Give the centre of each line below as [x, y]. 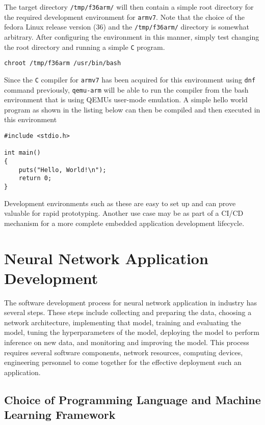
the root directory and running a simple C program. [85, 47]
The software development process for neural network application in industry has [131, 302]
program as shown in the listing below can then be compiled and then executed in [132, 109]
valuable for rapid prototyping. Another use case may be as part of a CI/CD [124, 213]
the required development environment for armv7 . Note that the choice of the [124, 17]
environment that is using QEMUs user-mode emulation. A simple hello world [126, 100]
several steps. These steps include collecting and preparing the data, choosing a [128, 312]
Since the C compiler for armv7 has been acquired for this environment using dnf [130, 79]
